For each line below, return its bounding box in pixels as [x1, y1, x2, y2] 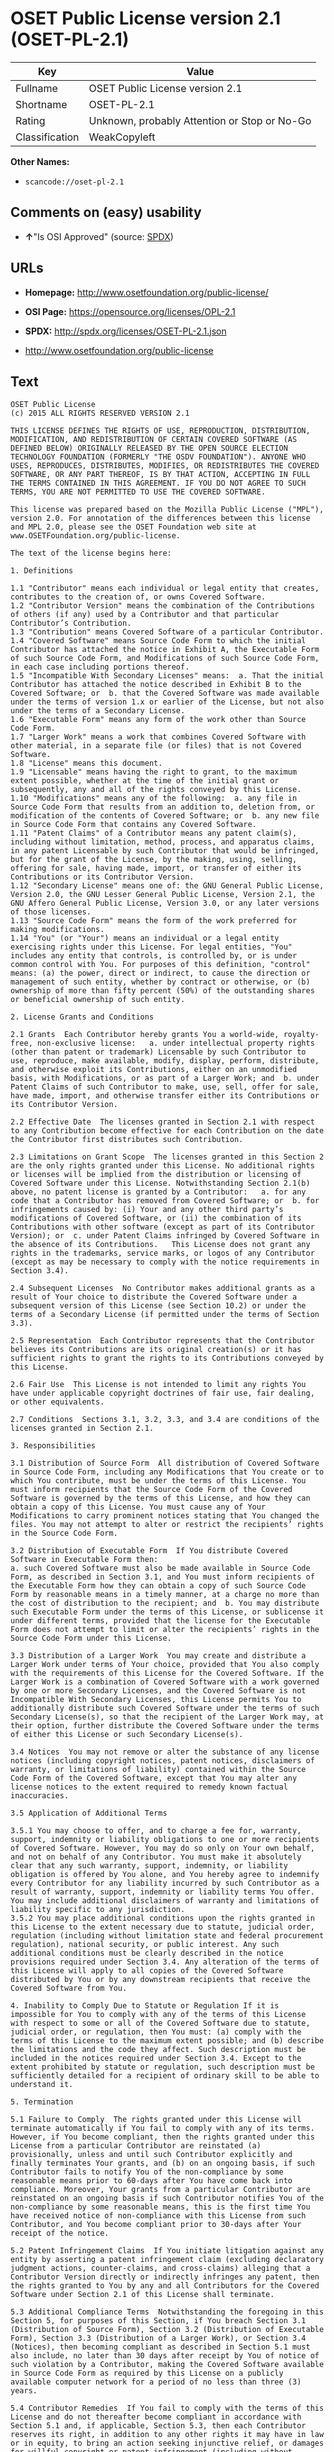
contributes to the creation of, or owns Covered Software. [10, 592, 267, 602]
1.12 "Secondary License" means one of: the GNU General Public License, [10, 881, 325, 891]
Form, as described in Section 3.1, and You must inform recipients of [10, 1572, 315, 1582]
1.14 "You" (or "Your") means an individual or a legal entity [10, 933, 280, 944]
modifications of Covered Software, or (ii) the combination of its [10, 1213, 302, 1224]
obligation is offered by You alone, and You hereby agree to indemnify [10, 1870, 320, 1880]
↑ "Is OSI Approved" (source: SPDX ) [24, 230, 174, 242]
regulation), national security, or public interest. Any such [10, 1940, 280, 1950]
